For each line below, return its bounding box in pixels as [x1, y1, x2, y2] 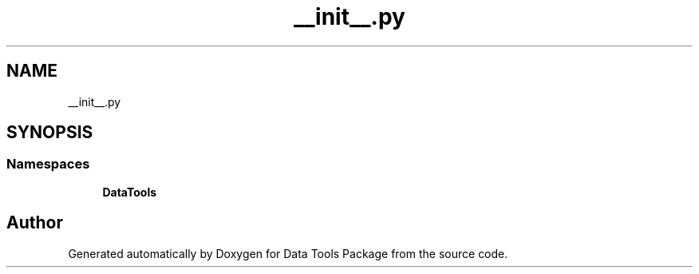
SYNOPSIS [6, 122, 93, 143]
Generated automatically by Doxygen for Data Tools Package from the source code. [68, 246, 508, 260]
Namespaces [6, 156, 90, 173]
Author [6, 212, 63, 233]
